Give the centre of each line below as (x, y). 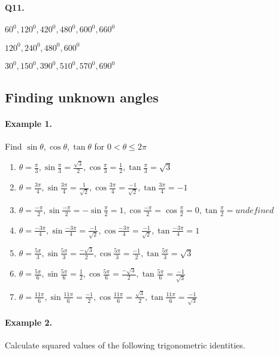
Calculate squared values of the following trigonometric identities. (125, 345)
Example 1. (28, 123)
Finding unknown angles (82, 97)
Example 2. (28, 322)
